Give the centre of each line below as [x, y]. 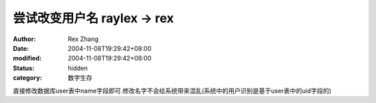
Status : [24, 68]
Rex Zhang [83, 39]
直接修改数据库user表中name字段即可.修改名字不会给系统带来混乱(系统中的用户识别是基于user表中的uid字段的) [172, 90]
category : [28, 78]
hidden [78, 68]
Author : [24, 39]
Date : [21, 48]
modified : [27, 58]
